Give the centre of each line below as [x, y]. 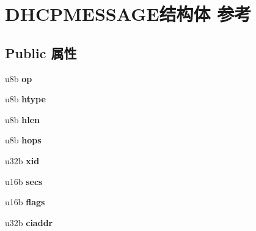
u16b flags [25, 202]
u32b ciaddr [29, 222]
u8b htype [25, 99]
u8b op [19, 78]
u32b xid [22, 160]
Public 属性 [41, 52]
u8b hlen [22, 119]
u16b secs [24, 181]
